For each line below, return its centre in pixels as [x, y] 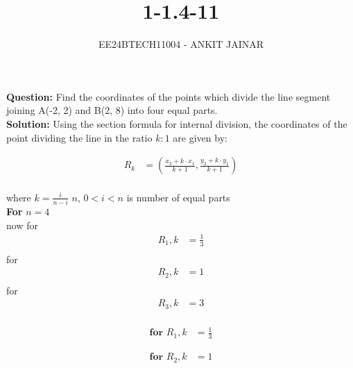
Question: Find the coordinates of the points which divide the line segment [169, 96]
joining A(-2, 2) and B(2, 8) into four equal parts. [112, 110]
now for [22, 225]
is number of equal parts [178, 197]
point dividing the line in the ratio [79, 137]
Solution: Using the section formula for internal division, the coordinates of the [177, 123]
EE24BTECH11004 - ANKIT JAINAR [181, 44]
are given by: [200, 137]
